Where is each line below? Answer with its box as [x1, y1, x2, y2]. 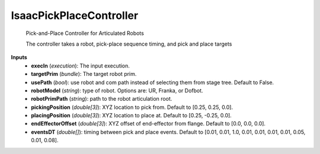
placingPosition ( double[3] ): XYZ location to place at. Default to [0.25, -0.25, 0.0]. [31, 112, 232, 119]
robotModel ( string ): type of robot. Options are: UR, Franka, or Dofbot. [31, 86, 204, 94]
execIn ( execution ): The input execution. [31, 62, 130, 69]
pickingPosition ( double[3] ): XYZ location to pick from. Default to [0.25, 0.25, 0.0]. [31, 104, 233, 111]
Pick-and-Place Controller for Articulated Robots [25, 30, 145, 37]
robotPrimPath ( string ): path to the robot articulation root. [31, 95, 172, 102]
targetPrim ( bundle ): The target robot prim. [31, 70, 137, 78]
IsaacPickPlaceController [11, 9, 139, 22]
